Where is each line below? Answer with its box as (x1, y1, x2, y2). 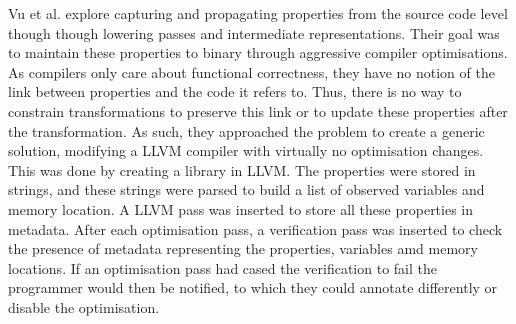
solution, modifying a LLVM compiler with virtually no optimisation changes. (8, 140, 484, 161)
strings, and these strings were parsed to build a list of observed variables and (8, 179, 485, 200)
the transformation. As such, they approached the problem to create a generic (8, 120, 485, 141)
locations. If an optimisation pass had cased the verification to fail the (8, 257, 437, 278)
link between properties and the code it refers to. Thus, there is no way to (8, 81, 462, 102)
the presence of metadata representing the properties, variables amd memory (8, 238, 478, 259)
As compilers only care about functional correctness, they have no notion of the (8, 61, 495, 82)
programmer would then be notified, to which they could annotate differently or (8, 277, 498, 298)
